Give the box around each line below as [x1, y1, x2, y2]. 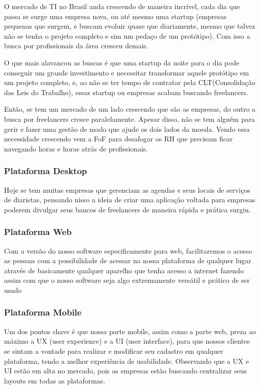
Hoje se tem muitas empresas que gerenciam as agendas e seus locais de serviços [4, 184, 250, 195]
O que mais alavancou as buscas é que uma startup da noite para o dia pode [4, 57, 239, 67]
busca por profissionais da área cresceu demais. [4, 40, 149, 51]
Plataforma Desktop [4, 165, 87, 177]
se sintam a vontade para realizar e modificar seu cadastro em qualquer [4, 345, 223, 356]
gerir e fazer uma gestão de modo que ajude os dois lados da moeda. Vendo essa [4, 123, 250, 134]
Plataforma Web [4, 225, 72, 238]
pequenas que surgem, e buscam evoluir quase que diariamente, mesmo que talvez [4, 21, 255, 31]
